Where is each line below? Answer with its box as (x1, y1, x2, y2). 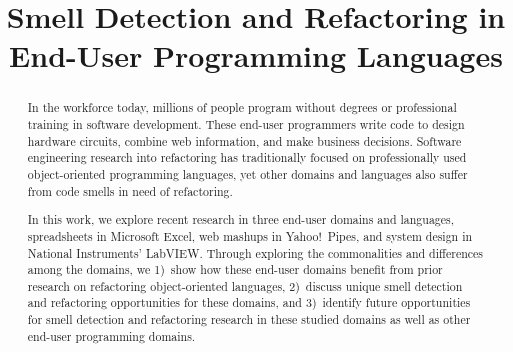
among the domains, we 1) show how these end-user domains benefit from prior (27, 261, 443, 278)
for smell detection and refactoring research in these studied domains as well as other (27, 311, 471, 328)
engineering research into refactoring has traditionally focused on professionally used (27, 149, 467, 166)
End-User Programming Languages (9, 35, 503, 76)
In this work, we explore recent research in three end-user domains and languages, (27, 211, 455, 228)
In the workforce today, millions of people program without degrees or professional (27, 99, 457, 116)
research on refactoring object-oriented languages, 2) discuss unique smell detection (27, 277, 463, 294)
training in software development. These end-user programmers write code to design (27, 116, 465, 133)
